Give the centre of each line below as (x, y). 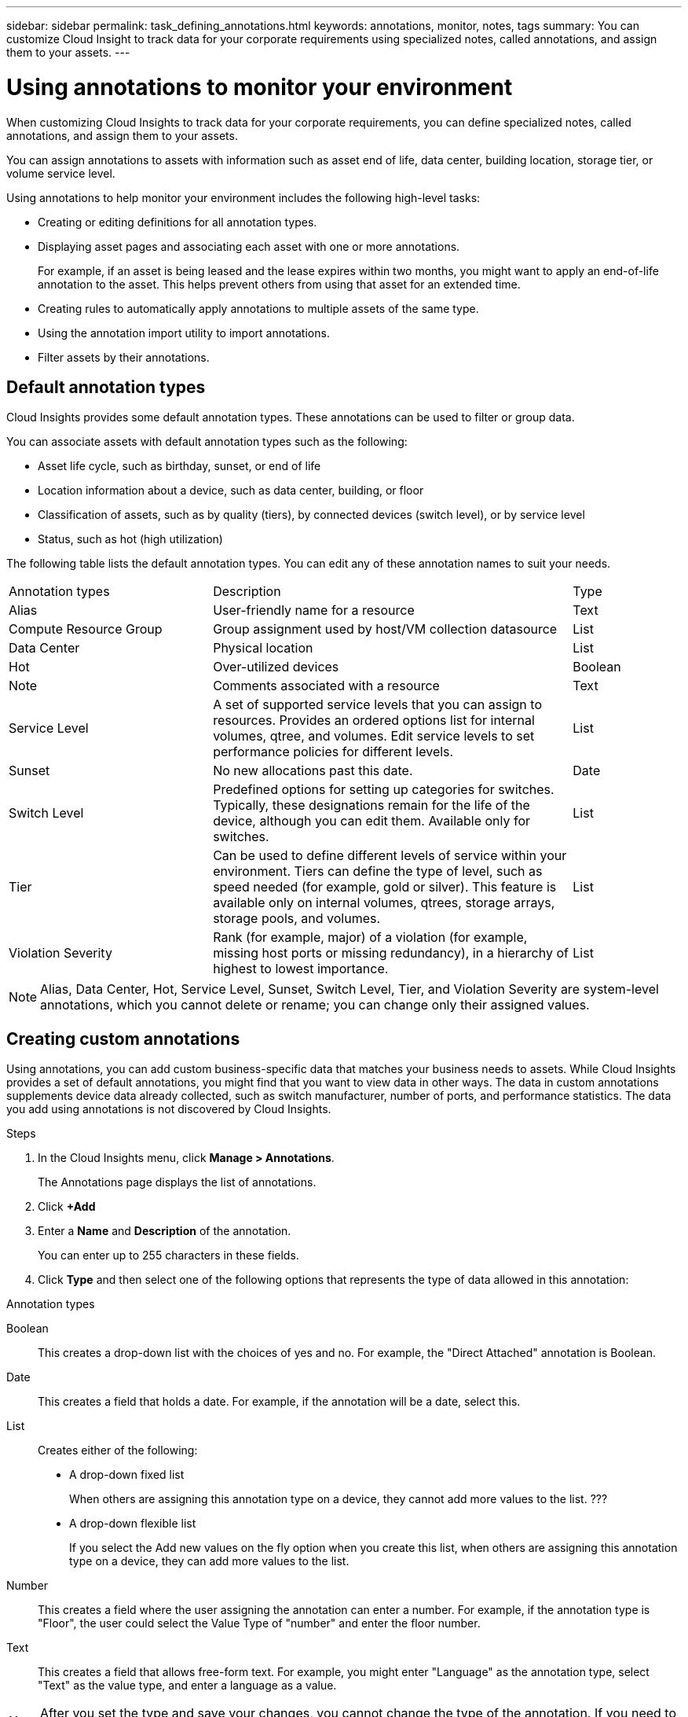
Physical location (263, 648)
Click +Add (67, 1207)
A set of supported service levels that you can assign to (377, 705)
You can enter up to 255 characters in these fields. (168, 1256)
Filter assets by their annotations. (124, 357)
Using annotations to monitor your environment (260, 87)
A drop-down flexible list (133, 1524)
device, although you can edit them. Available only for (372, 821)
